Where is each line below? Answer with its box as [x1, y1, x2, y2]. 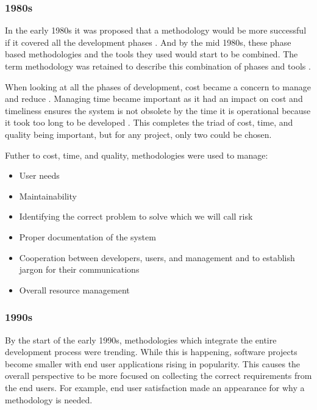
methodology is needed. [5, 393, 93, 406]
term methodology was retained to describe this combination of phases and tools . [5, 60, 311, 72]
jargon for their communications [19, 263, 140, 276]
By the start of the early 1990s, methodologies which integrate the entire [5, 333, 277, 346]
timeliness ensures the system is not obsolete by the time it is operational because [5, 104, 311, 117]
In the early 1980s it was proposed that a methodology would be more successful [5, 24, 307, 37]
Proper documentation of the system [19, 230, 156, 243]
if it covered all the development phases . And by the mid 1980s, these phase [5, 35, 291, 48]
